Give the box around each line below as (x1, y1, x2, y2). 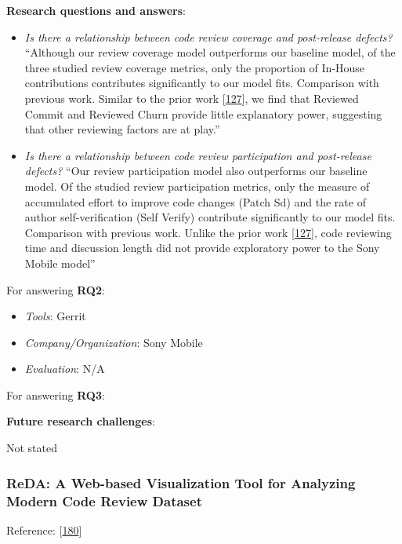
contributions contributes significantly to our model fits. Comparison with (24, 75, 379, 91)
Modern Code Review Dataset (6, 491, 202, 510)
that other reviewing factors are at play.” (24, 121, 220, 137)
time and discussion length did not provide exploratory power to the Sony (24, 239, 380, 256)
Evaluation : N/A (24, 360, 105, 377)
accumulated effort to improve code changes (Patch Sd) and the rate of (24, 193, 366, 210)
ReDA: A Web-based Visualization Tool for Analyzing (6, 473, 356, 492)
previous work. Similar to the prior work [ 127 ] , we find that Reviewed (24, 89, 359, 106)
